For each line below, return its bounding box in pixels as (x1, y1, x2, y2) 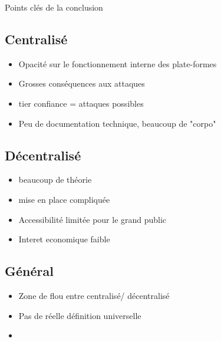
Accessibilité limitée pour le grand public (18, 213, 167, 225)
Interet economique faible (18, 233, 110, 245)
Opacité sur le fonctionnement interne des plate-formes (18, 57, 217, 70)
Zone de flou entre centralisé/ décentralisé (18, 289, 170, 301)
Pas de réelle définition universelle (18, 309, 141, 321)
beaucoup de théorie (18, 173, 92, 186)
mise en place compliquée (18, 193, 110, 205)
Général (5, 262, 54, 280)
